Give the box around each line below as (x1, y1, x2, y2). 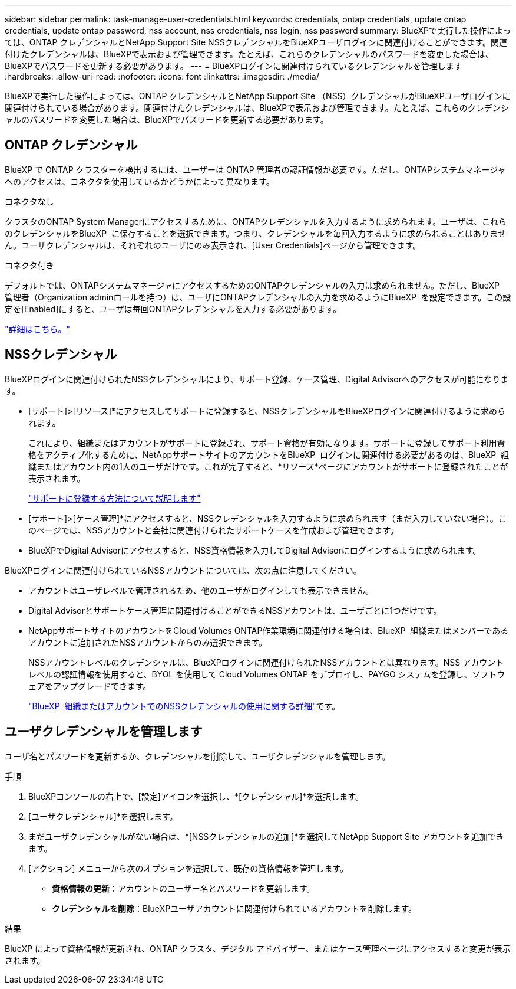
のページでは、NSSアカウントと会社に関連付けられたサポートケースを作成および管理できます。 (28, 525, 399, 535)
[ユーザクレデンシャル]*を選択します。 (28, 811, 178, 821)
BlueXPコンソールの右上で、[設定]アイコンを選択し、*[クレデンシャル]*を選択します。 (28, 791, 363, 801)
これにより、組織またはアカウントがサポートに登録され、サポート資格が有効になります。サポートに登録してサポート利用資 (28, 437, 505, 448)
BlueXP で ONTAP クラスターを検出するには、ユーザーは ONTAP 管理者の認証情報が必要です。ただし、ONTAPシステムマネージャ (5, 164, 506, 175)
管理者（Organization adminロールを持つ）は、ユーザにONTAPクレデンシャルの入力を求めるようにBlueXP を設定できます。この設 (5, 292, 511, 302)
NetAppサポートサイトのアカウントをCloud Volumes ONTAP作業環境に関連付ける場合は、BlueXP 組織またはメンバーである (28, 625, 509, 636)
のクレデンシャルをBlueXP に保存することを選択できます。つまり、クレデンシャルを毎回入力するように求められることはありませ (5, 228, 506, 238)
